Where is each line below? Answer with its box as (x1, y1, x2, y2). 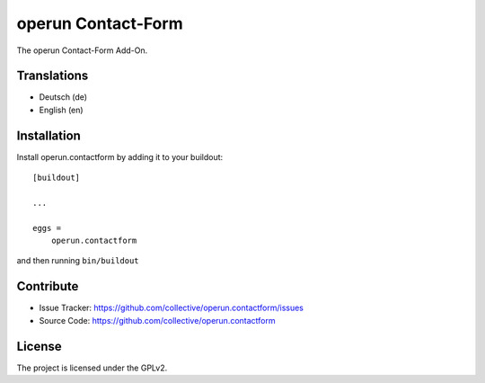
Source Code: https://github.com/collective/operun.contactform (39, 315, 276, 325)
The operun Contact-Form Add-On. (16, 45, 148, 56)
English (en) (39, 104, 84, 115)
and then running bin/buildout (16, 255, 139, 266)
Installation (16, 128, 81, 143)
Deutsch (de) (39, 92, 88, 102)
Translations (16, 68, 89, 84)
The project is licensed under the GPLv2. (16, 362, 168, 373)
